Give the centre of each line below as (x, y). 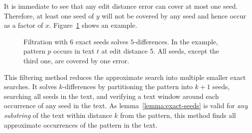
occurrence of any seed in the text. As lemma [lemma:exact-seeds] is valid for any (126, 105)
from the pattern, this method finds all (178, 115)
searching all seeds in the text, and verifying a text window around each (111, 96)
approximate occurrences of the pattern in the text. (81, 124)
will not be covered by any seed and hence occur (174, 15)
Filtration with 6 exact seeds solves (76, 41)
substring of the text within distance (58, 115)
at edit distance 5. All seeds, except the (160, 51)
